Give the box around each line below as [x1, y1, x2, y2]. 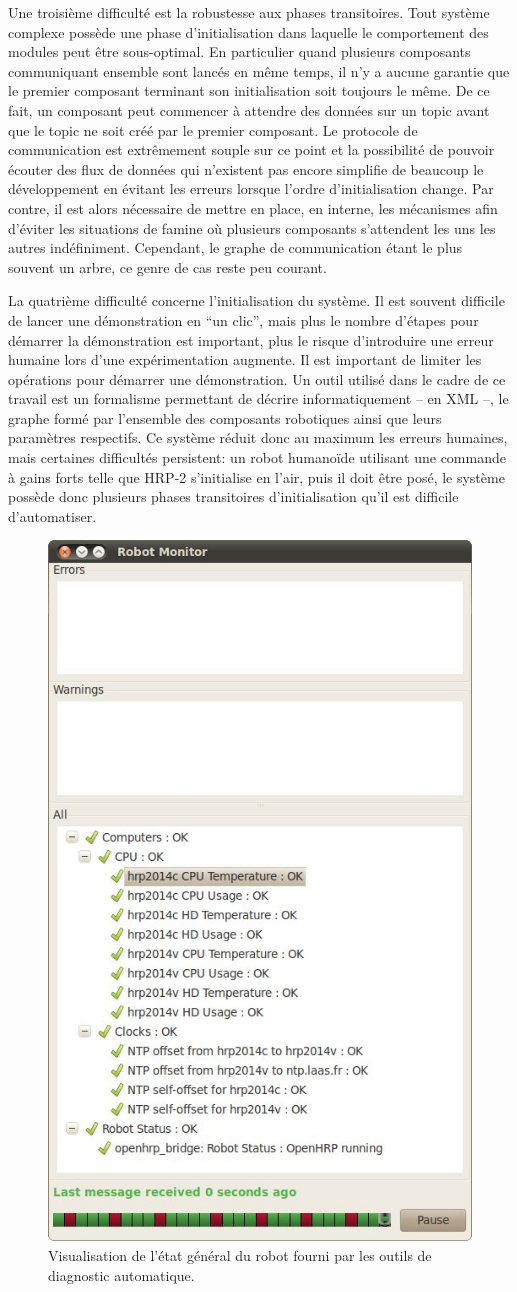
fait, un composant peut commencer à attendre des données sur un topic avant [8, 99, 490, 120]
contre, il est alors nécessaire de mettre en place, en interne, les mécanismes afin [8, 197, 498, 218]
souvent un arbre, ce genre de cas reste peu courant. [8, 256, 327, 277]
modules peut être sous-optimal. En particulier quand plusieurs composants [8, 41, 471, 62]
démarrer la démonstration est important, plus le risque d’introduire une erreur [8, 329, 494, 350]
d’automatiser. [8, 505, 97, 526]
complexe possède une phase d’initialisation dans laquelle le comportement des [8, 21, 489, 42]
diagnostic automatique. [48, 1264, 195, 1285]
